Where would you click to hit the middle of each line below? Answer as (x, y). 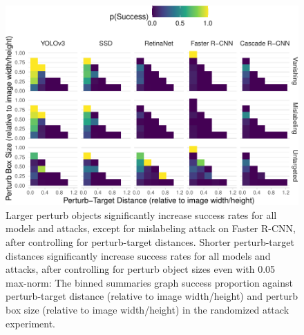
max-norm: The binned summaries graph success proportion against (149, 282)
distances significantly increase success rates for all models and (138, 255)
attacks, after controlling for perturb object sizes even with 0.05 (141, 269)
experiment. (30, 323)
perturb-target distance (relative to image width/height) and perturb (152, 296)
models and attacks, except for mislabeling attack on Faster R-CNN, (151, 228)
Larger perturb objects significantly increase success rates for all (141, 214)
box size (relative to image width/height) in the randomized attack (148, 309)
